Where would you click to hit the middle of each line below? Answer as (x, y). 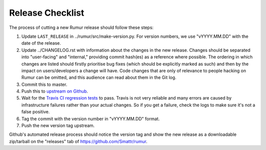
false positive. (36, 112)
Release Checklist (47, 13)
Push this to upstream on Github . (55, 91)
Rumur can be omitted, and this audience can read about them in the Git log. (99, 77)
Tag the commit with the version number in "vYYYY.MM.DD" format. (91, 119)
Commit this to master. (44, 84)
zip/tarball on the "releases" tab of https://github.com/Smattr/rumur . (78, 141)
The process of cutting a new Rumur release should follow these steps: (81, 27)
